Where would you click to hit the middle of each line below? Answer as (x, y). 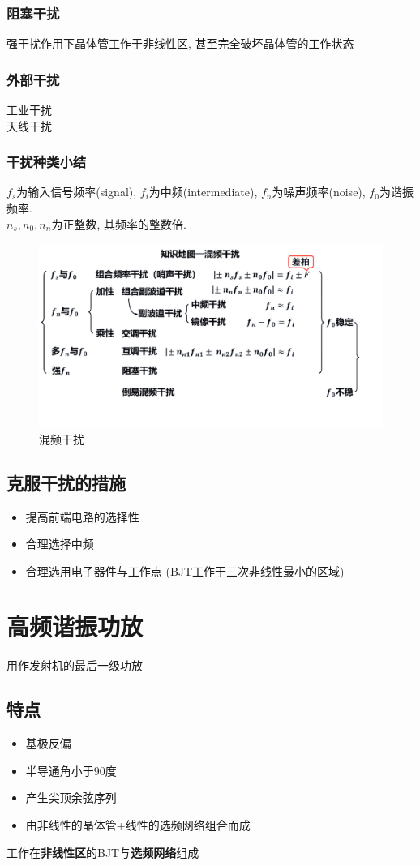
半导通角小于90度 (71, 770)
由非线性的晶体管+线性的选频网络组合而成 (138, 825)
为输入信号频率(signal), (77, 192)
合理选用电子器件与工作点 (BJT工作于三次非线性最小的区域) (185, 570)
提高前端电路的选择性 (82, 516)
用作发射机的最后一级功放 (75, 665)
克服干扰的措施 (66, 482)
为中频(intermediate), (203, 192)
